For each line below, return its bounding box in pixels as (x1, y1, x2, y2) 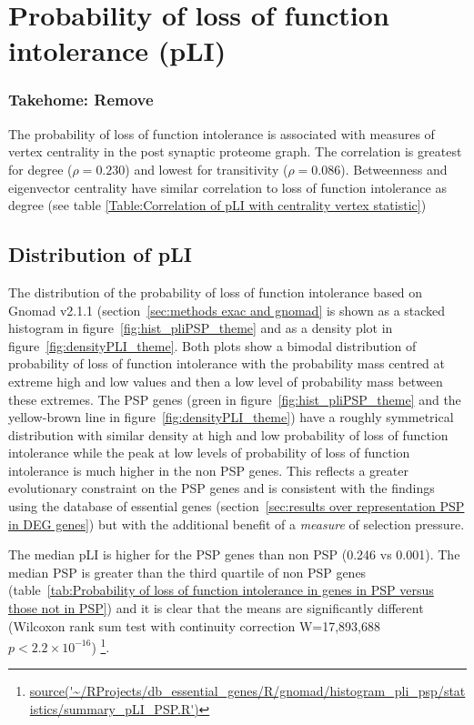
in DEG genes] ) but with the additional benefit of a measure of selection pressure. (8, 514, 465, 533)
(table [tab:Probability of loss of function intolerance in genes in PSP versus (8, 580, 434, 599)
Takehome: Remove (8, 88, 154, 111)
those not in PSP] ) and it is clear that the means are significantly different (8, 599, 424, 618)
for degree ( (8, 159, 73, 178)
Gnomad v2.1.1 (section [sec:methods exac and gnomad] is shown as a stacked (8, 300, 446, 319)
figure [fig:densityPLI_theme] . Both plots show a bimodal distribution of (8, 336, 417, 355)
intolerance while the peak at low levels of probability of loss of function (8, 443, 410, 462)
